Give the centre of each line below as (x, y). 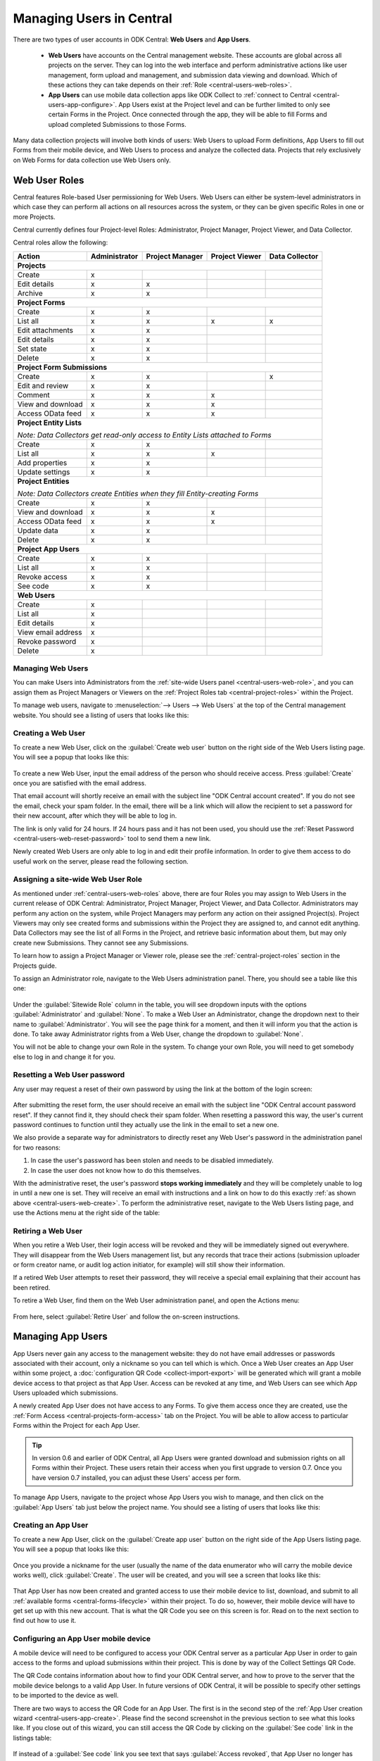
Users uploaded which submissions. (65, 1393)
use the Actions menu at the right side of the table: (87, 1213)
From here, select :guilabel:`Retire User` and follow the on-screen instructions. (127, 1317)
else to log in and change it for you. (64, 1057)
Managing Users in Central (93, 18)
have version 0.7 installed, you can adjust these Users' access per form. (137, 1477)
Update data (38, 530)
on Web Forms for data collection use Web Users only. (92, 160)
